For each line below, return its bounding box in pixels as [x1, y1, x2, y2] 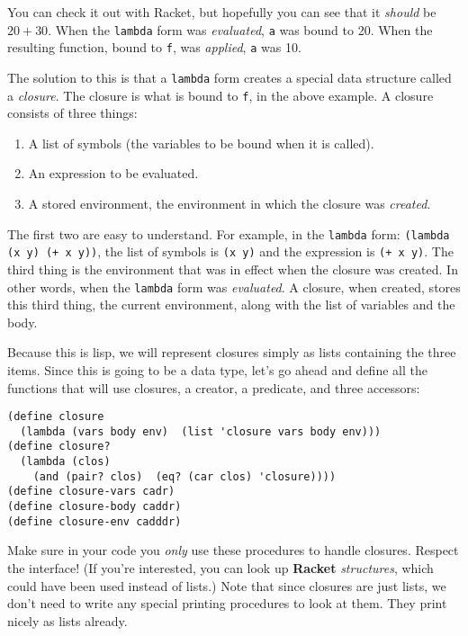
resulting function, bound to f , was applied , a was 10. [7, 38, 301, 57]
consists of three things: [7, 103, 138, 122]
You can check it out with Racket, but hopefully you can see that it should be [7, 3, 436, 21]
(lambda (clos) [20, 455, 111, 469]
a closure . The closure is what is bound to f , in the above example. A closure [7, 85, 434, 104]
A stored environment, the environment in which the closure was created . [28, 194, 431, 212]
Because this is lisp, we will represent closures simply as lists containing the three [7, 343, 456, 362]
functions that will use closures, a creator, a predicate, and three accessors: [7, 378, 420, 397]
